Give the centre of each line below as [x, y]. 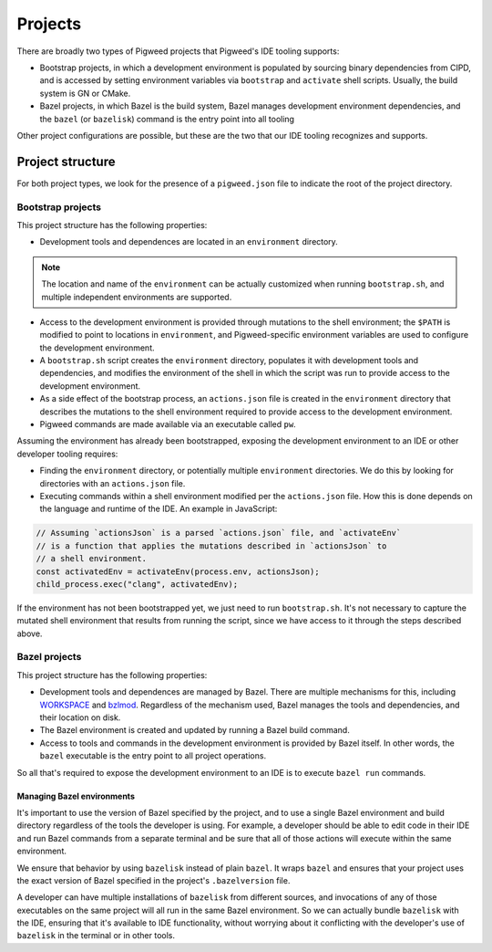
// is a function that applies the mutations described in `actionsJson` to [211, 546]
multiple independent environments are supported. [137, 297]
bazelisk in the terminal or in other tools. [96, 936]
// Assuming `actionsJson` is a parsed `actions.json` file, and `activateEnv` [219, 533]
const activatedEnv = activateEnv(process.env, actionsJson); [178, 571]
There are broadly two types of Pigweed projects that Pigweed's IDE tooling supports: [178, 51]
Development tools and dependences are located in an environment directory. [189, 242]
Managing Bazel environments [76, 796]
